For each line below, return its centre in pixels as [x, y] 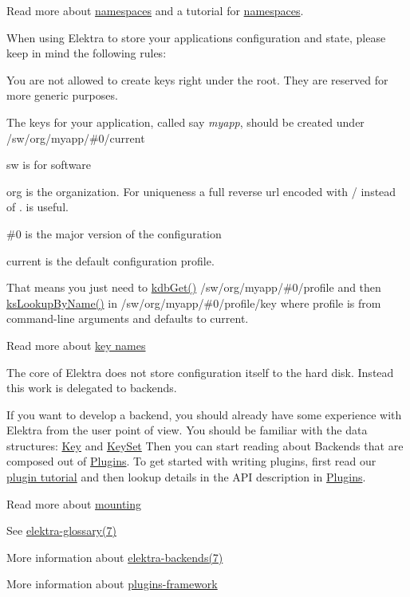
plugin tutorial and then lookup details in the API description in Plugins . [186, 477]
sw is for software [49, 165]
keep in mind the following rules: [87, 53]
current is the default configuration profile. [110, 260]
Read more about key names [76, 345]
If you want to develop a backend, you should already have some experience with [204, 414]
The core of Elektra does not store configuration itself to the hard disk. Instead [200, 372]
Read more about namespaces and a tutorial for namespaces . [155, 10]
